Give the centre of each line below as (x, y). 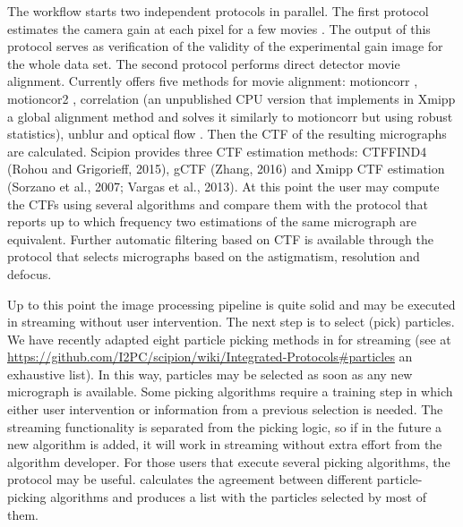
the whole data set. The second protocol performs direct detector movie (204, 63)
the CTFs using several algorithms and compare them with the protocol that (218, 204)
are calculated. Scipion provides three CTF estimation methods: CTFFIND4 (217, 151)
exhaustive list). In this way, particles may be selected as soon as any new (210, 374)
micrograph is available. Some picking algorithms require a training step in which (230, 391)
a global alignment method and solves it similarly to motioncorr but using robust (230, 116)
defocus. (30, 273)
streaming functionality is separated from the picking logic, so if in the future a (225, 426)
